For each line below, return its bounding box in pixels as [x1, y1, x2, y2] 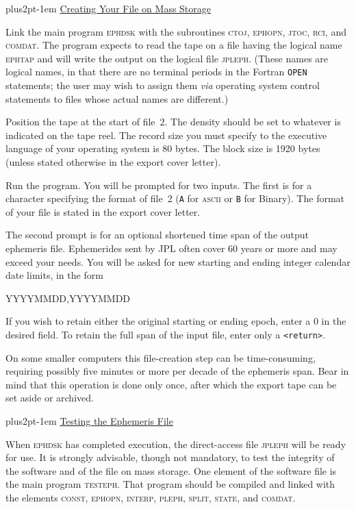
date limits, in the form [5, 268, 103, 282]
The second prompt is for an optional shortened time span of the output [5, 227, 309, 242]
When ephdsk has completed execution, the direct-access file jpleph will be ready [5, 436, 346, 451]
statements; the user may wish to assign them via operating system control [5, 78, 320, 92]
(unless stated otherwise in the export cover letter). [5, 155, 221, 169]
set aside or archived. [5, 390, 94, 405]
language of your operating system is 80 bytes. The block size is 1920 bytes [5, 141, 320, 156]
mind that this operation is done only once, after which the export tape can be [5, 377, 337, 391]
